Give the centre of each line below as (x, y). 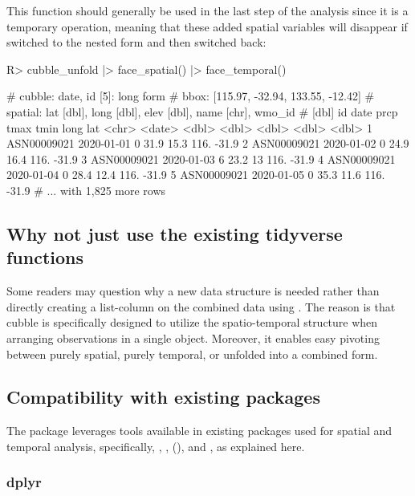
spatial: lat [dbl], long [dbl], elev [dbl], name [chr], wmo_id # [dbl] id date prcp (202, 111)
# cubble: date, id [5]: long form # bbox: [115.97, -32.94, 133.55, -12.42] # (191, 96)
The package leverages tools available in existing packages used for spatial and (199, 431)
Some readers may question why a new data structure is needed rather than (193, 291)
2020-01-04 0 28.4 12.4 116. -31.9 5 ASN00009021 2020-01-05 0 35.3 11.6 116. (196, 175)
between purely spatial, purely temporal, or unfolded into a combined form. (192, 354)
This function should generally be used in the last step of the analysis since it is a (207, 10)
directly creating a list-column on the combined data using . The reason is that (201, 306)
